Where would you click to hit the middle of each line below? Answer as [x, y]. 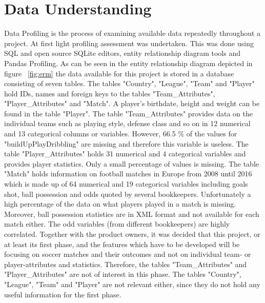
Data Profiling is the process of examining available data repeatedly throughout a [132, 33]
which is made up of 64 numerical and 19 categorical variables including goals [126, 184]
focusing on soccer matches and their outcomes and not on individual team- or [128, 254]
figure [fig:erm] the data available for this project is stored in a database [119, 73]
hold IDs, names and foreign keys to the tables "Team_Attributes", [110, 93]
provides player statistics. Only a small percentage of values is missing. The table [131, 163]
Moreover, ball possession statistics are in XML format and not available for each [132, 214]
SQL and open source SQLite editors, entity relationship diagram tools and [122, 53]
